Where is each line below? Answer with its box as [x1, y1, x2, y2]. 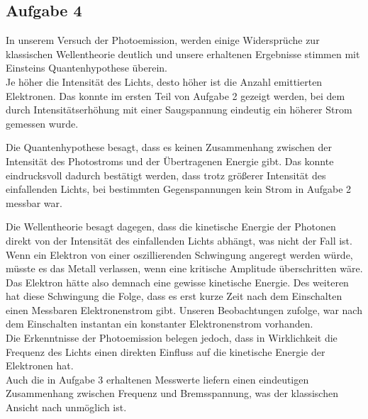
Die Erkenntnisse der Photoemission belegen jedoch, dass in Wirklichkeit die [6, 330, 338, 345]
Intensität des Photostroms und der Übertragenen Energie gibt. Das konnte [6, 153, 334, 168]
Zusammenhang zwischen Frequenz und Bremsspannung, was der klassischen [6, 386, 338, 401]
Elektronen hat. [6, 358, 74, 373]
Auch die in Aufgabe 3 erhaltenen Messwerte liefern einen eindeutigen [6, 371, 309, 386]
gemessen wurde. [6, 116, 79, 130]
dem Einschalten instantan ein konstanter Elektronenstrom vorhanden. [6, 316, 313, 331]
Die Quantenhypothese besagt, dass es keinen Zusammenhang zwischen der [6, 140, 333, 155]
